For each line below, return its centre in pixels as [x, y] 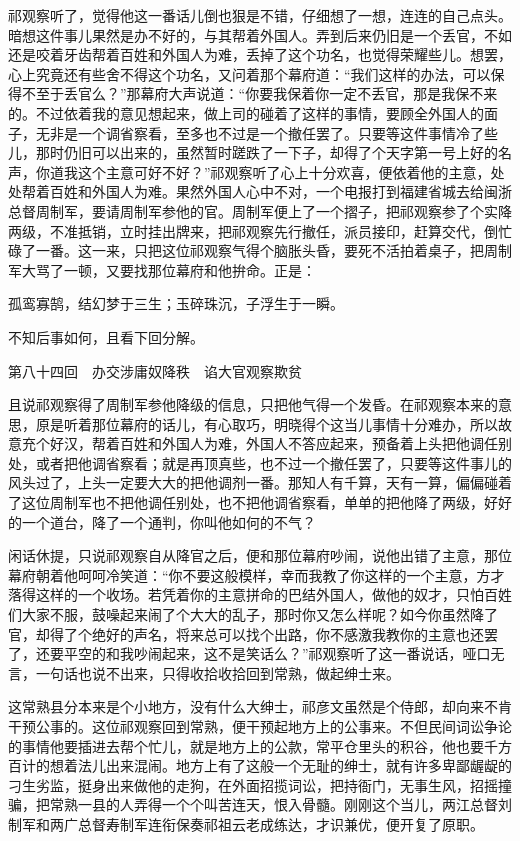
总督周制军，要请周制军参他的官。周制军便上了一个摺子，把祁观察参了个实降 [260, 210]
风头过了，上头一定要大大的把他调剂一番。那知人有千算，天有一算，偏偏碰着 [260, 482]
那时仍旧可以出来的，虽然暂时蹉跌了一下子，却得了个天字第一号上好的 [266, 152]
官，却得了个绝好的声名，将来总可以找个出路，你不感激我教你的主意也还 [246, 633]
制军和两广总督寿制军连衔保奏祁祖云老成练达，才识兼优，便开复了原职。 [246, 823]
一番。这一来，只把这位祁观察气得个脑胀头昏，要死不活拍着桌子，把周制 [273, 250]
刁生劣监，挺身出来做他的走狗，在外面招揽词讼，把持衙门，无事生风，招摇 [253, 784]
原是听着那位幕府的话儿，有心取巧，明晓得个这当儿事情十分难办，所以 [266, 423]
